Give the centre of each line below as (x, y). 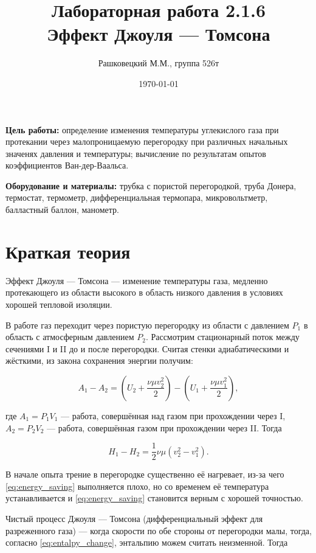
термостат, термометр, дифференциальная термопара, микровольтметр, (137, 197)
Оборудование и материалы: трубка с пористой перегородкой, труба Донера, (151, 185)
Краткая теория (68, 251)
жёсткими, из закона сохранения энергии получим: (99, 360)
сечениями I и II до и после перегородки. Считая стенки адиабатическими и (147, 348)
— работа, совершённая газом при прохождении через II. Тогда (164, 427)
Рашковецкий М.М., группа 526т (159, 63)
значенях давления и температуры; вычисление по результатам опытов (136, 153)
